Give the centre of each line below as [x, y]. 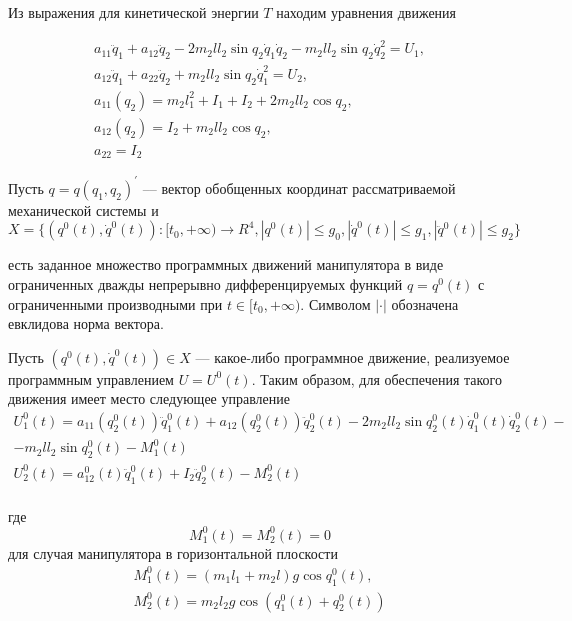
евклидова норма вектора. [86, 323]
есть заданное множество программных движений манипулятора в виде [226, 264]
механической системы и [83, 209]
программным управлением [91, 378]
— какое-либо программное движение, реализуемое [352, 356]
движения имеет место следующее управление [149, 398]
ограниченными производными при [115, 303]
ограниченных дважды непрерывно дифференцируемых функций [205, 283]
